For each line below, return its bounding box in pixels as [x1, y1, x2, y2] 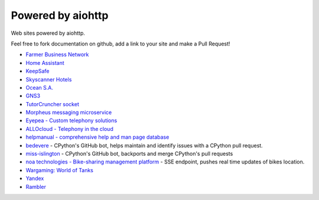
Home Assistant [25, 59, 64, 66]
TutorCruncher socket [25, 100, 79, 107]
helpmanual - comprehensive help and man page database [25, 133, 170, 141]
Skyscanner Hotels [25, 76, 72, 83]
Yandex [25, 175, 44, 182]
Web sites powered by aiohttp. [11, 29, 86, 37]
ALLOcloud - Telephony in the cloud [25, 125, 113, 132]
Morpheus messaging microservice [25, 109, 112, 116]
